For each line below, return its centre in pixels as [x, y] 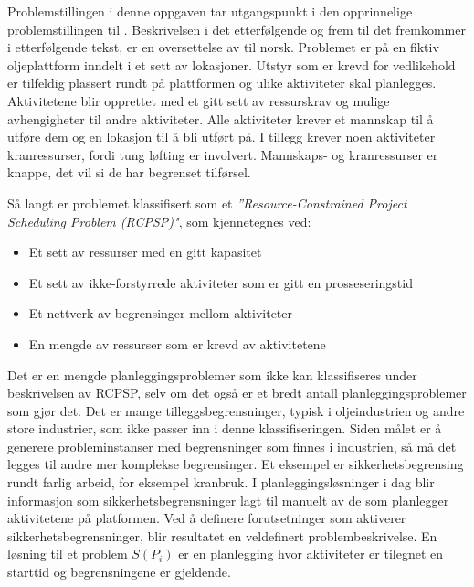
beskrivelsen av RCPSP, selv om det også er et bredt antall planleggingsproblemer [237, 393]
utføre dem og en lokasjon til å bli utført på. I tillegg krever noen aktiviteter [221, 137]
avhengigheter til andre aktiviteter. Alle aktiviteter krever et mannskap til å [221, 118]
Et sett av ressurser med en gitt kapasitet [145, 252]
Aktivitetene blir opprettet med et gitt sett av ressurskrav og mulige [199, 100]
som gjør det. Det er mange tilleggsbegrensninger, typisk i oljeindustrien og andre [236, 410]
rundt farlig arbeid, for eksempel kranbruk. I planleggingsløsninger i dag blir [221, 482]
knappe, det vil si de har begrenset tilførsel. [129, 172]
